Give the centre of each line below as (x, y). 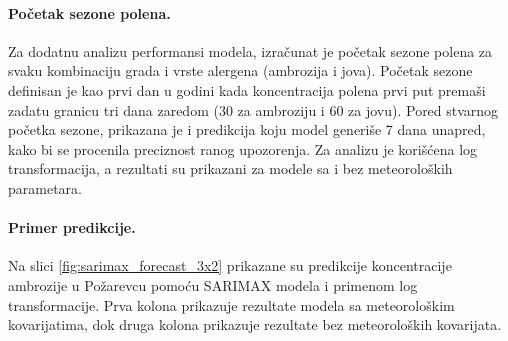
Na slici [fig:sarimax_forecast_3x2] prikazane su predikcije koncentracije (230, 265)
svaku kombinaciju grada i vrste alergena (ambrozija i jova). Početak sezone (240, 70)
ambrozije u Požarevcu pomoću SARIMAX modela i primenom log (213, 284)
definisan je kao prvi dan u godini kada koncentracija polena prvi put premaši (247, 89)
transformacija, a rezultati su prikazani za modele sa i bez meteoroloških (230, 168)
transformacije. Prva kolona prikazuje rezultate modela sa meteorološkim (231, 304)
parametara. (45, 187)
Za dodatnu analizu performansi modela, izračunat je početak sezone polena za (250, 50)
